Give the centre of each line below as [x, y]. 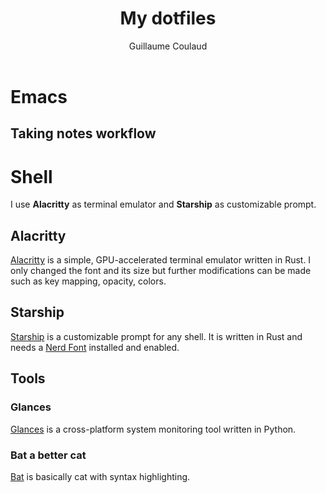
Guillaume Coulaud [168, 46]
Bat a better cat [48, 455]
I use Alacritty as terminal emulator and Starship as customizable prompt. [163, 204]
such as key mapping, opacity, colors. [88, 281]
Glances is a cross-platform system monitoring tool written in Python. [153, 429]
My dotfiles [168, 18]
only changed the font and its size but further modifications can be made [161, 271]
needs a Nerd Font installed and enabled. [95, 347]
